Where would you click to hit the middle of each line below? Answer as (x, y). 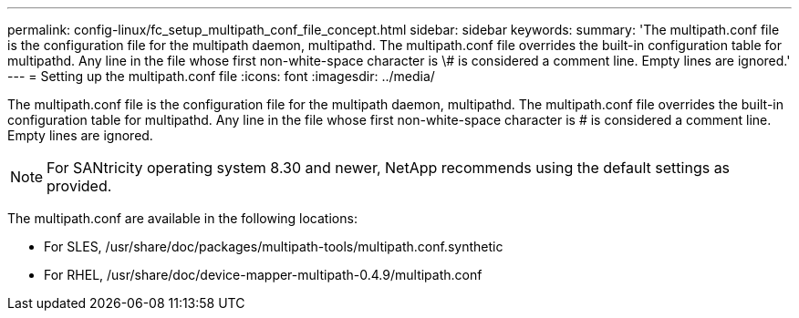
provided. (79, 186)
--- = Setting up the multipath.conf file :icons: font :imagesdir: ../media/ (221, 76)
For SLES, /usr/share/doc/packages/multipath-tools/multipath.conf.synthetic (274, 246)
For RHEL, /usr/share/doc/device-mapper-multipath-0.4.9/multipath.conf (263, 275)
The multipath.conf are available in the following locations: (182, 218)
